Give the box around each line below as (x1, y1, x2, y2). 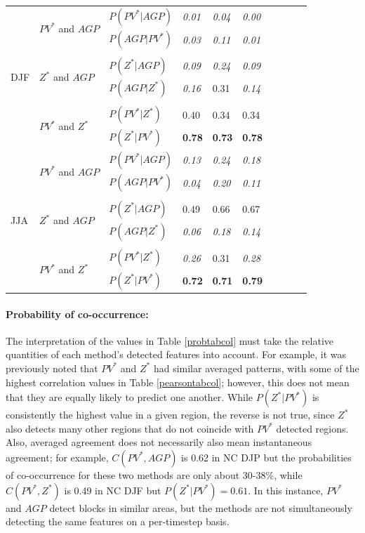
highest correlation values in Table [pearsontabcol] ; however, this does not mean (6, 374, 350, 389)
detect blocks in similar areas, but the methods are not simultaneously (49, 500, 352, 515)
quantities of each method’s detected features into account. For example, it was (6, 347, 347, 362)
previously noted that (6, 360, 98, 375)
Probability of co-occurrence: (6, 306, 149, 321)
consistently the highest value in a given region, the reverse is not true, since (6, 407, 335, 422)
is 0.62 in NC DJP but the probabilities (181, 449, 352, 464)
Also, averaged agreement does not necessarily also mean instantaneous (6, 435, 312, 449)
